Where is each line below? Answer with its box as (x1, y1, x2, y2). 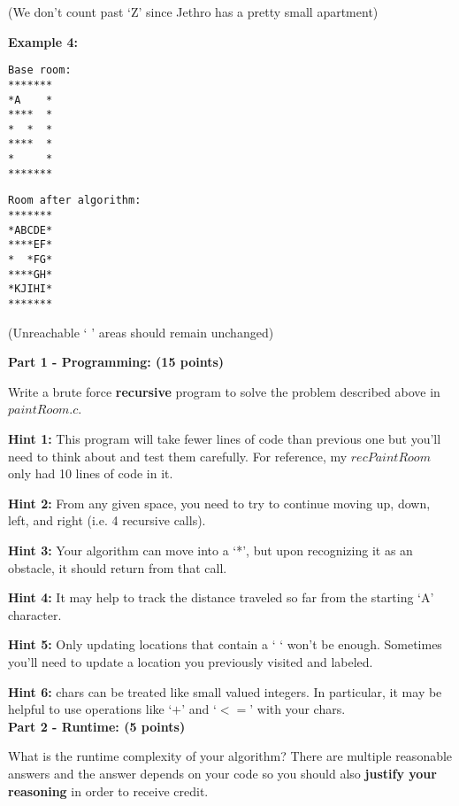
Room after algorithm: (8, 194, 142, 207)
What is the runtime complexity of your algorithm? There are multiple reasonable (8, 747, 453, 765)
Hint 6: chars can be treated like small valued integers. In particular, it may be (8, 682, 442, 701)
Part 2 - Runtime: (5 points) (8, 717, 186, 735)
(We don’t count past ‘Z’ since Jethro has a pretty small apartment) (8, 3, 379, 20)
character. (8, 605, 62, 624)
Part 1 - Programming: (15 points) (8, 353, 225, 371)
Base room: (8, 64, 72, 77)
